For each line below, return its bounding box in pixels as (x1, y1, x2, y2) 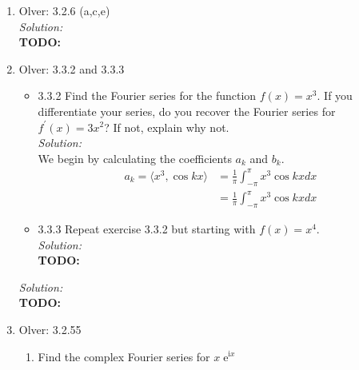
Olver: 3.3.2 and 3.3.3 (18, 60, 125, 77)
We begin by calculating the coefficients (38, 149, 232, 166)
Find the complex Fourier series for (38, 348, 210, 364)
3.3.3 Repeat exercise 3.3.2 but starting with (38, 221, 256, 237)
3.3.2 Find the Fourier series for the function (38, 87, 257, 104)
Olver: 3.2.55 (18, 320, 82, 337)
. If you (317, 87, 353, 104)
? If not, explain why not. (104, 118, 229, 135)
